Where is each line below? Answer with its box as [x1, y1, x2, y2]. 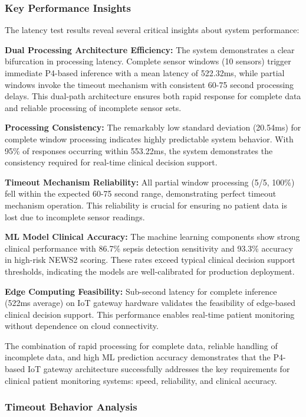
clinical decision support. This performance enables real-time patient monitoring [5, 308, 295, 320]
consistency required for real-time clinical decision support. [5, 156, 218, 168]
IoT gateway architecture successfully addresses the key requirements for [27, 363, 290, 375]
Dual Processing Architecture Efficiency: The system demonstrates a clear [5, 43, 295, 56]
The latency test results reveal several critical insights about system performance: [5, 24, 300, 36]
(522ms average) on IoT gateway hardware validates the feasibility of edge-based [5, 297, 296, 309]
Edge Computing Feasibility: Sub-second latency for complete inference [5, 285, 277, 297]
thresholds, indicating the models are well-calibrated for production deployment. [5, 265, 295, 277]
